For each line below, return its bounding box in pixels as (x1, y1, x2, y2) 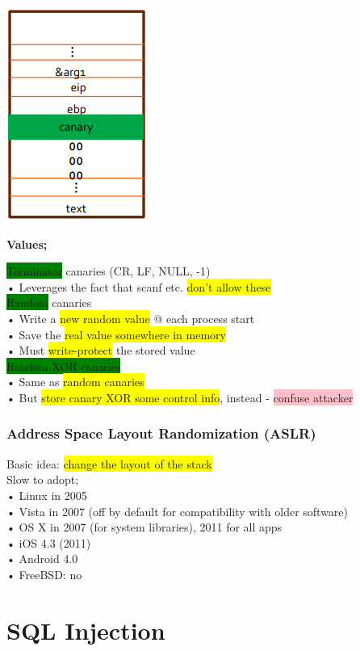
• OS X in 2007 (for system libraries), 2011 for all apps (6, 519, 283, 535)
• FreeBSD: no (6, 565, 82, 582)
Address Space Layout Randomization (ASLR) (6, 423, 316, 443)
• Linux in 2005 (6, 486, 87, 503)
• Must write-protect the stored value (6, 342, 195, 359)
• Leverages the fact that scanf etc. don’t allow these (6, 278, 271, 295)
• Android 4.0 (6, 550, 78, 567)
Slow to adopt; (6, 471, 79, 488)
